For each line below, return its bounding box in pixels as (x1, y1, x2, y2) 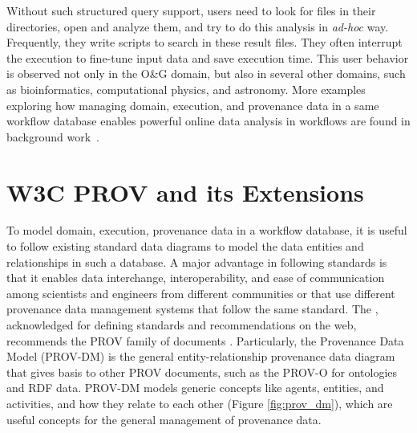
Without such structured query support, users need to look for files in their (6, 2, 376, 18)
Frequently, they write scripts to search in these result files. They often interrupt (6, 34, 403, 51)
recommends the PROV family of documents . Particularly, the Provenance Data (6, 332, 404, 349)
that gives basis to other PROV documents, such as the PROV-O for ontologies (6, 363, 398, 380)
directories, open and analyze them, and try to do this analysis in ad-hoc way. (6, 18, 389, 35)
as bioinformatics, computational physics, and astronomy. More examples (6, 80, 366, 97)
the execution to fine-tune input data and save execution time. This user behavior (6, 49, 409, 66)
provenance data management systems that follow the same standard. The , (6, 300, 379, 317)
